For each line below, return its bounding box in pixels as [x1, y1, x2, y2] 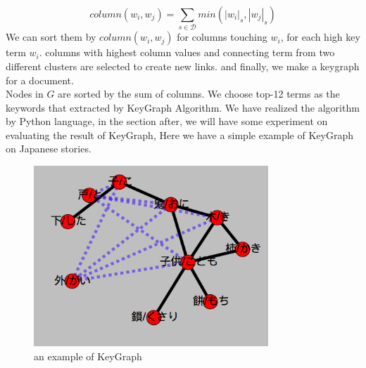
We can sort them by [6, 29, 96, 44]
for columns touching [177, 29, 267, 44]
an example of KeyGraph [34, 348, 142, 363]
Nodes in [6, 86, 44, 101]
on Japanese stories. [6, 141, 91, 156]
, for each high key [280, 29, 360, 44]
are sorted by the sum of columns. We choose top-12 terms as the [58, 86, 340, 101]
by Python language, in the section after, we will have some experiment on [6, 114, 328, 129]
